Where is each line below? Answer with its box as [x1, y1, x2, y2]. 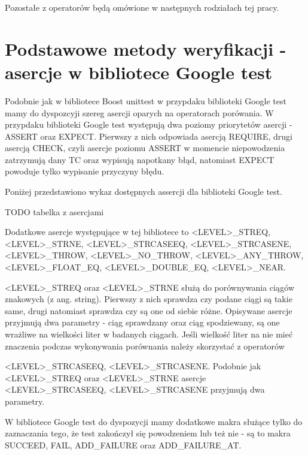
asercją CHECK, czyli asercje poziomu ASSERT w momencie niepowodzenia [5, 141, 285, 154]
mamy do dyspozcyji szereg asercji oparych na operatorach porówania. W [5, 106, 274, 119]
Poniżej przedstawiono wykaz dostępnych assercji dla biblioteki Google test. [5, 185, 282, 198]
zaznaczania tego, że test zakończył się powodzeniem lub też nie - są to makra [5, 427, 291, 439]
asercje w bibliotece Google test [5, 59, 273, 84]
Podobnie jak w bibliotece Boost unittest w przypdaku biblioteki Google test [5, 94, 286, 107]
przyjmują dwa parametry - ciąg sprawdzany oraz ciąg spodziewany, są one [5, 316, 280, 329]
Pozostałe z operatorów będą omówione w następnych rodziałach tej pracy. [5, 1, 279, 13]
